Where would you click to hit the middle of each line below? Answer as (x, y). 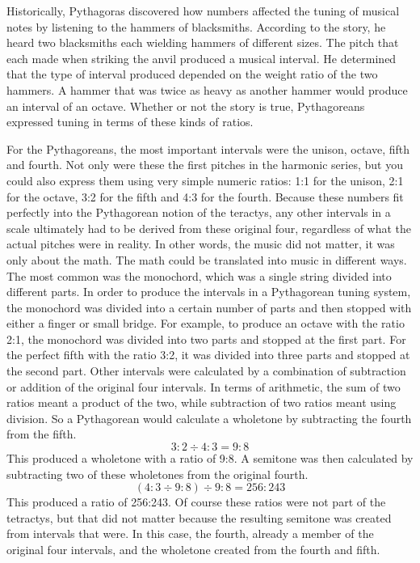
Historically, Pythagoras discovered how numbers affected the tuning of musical (203, 11)
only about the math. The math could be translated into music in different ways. (207, 259)
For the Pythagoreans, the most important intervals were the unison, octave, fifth (208, 148)
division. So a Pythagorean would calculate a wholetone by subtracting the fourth (209, 418)
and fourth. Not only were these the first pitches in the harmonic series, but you (205, 165)
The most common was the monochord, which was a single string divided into (199, 275)
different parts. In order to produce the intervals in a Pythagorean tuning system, (209, 292)
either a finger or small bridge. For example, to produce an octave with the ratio (206, 323)
